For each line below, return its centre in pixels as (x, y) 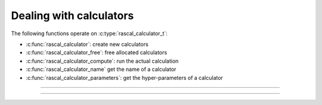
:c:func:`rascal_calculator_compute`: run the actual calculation (102, 61)
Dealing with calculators (72, 16)
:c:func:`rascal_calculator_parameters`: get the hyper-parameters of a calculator (125, 78)
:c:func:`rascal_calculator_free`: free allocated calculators (97, 52)
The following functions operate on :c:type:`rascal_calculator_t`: (89, 33)
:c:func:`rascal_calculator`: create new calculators (87, 44)
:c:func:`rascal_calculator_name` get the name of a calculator (101, 69)
